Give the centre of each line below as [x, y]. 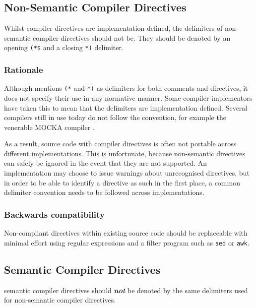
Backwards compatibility [54, 214]
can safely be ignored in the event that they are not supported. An [106, 163]
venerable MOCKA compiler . [49, 127]
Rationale [24, 69]
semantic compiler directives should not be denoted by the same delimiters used [126, 290]
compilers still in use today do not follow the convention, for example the [115, 117]
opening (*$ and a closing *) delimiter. [64, 47]
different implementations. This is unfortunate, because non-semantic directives [125, 153]
